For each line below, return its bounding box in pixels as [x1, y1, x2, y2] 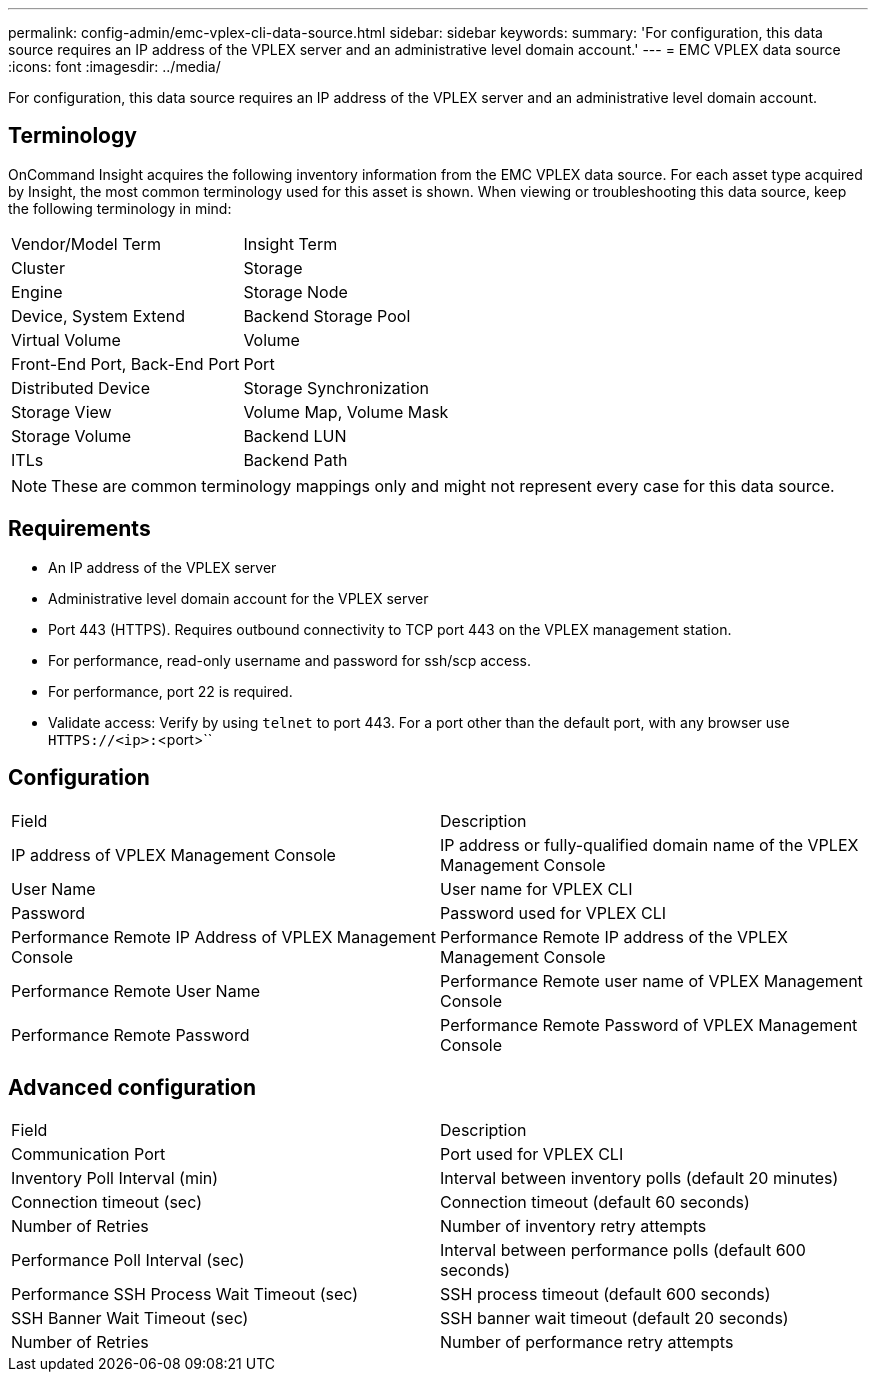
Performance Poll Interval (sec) [11, 1250, 245, 1271]
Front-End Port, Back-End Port [11, 353, 240, 374]
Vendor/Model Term [11, 233, 161, 254]
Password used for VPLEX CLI [440, 902, 667, 923]
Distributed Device [11, 377, 151, 398]
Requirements [8, 516, 151, 542]
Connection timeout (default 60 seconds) [440, 1192, 750, 1213]
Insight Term [243, 233, 338, 254]
